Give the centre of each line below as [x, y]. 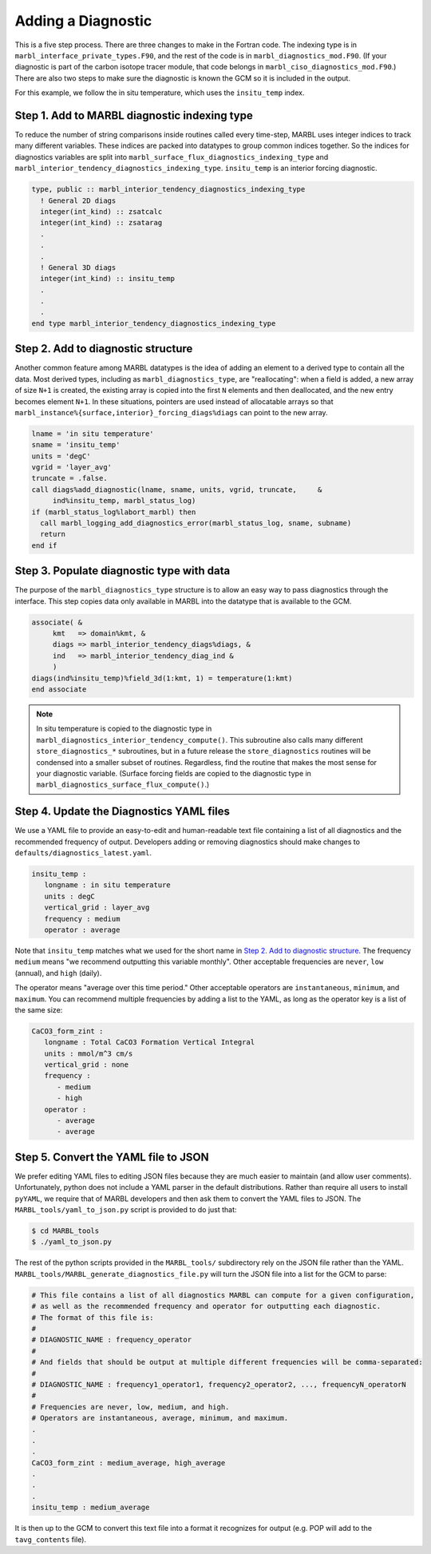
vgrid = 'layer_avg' [71, 468]
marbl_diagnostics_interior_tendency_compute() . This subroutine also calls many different [200, 739]
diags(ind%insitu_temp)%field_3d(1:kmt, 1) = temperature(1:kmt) [162, 678]
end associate [59, 690]
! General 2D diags [78, 200]
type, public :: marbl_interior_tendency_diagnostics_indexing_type [168, 189]
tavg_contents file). [51, 1539]
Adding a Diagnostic [83, 21]
